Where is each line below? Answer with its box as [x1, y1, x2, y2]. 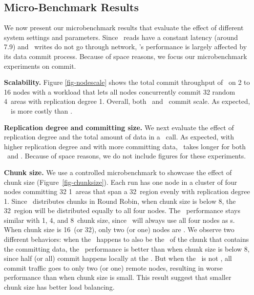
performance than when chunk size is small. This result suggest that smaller [4, 272, 232, 282]
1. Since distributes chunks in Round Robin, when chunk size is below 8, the [4, 196, 236, 206]
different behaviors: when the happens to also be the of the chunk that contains [4, 234, 249, 244]
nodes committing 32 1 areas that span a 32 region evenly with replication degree [4, 186, 250, 197]
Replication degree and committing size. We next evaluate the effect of [4, 122, 234, 132]
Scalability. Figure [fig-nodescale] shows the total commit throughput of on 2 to [4, 77, 250, 87]
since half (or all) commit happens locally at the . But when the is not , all [4, 253, 232, 263]
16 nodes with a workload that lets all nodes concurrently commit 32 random [4, 86, 235, 97]
